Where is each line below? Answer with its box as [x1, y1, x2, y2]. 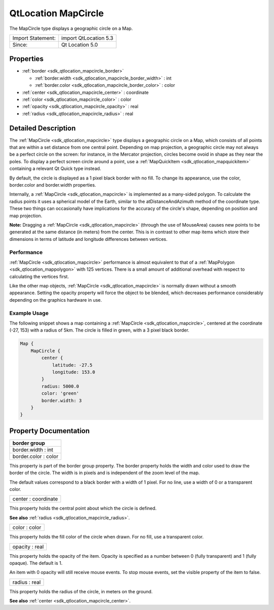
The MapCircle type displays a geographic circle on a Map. [9, 25, 133, 31]
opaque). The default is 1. [9, 560, 63, 566]
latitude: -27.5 [52, 362, 93, 368]
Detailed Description [9, 124, 76, 132]
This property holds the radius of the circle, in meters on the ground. [9, 588, 153, 594]
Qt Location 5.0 [61, 41, 98, 48]
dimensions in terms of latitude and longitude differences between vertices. [9, 236, 167, 242]
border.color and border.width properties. [9, 182, 96, 188]
